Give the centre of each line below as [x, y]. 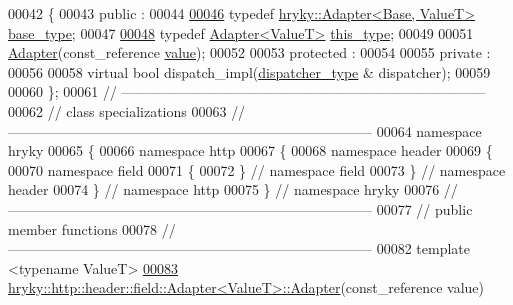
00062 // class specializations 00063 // [127, 110]
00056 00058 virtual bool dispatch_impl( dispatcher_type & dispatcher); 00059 [249, 71]
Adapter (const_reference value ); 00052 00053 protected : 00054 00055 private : [249, 52]
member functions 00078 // [92, 228]
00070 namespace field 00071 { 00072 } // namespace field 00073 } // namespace [257, 169]
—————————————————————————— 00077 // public [240, 208]
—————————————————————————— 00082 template [239, 248]
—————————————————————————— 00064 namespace [245, 130]
